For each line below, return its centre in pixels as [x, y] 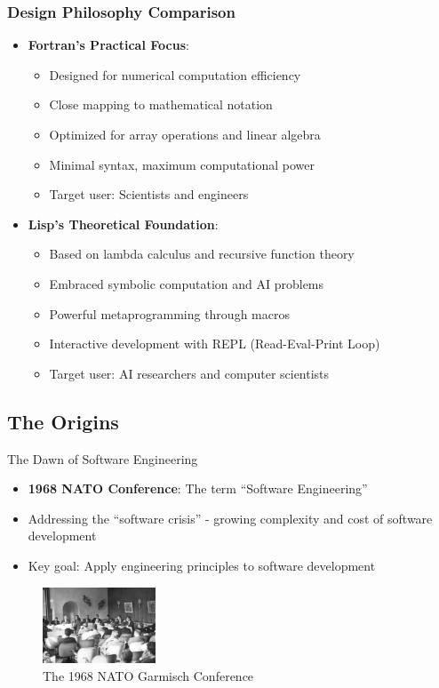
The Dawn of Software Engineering [103, 458]
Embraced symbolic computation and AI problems [187, 283]
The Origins [63, 421]
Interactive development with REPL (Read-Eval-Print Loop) [215, 344]
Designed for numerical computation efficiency [175, 74]
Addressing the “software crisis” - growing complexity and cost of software [230, 518]
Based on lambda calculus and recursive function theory [202, 254]
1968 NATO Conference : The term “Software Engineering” [198, 488]
